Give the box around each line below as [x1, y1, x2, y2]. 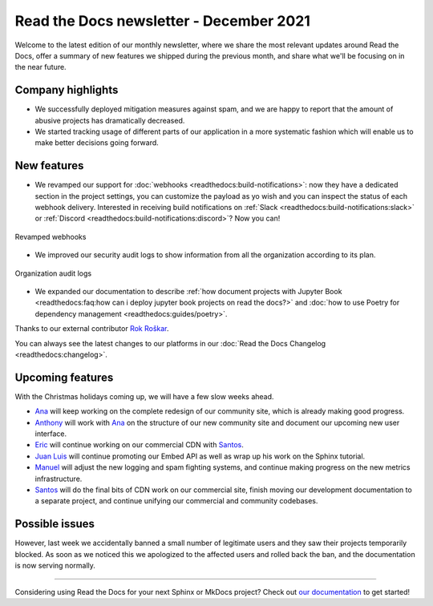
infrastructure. [34, 474, 83, 483]
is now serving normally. [14, 561, 96, 571]
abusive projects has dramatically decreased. [34, 115, 185, 125]
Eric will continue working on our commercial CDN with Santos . [34, 440, 244, 450]
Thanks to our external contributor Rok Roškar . [14, 324, 169, 333]
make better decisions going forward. [34, 138, 160, 147]
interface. [34, 429, 67, 438]
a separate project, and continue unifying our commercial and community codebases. [34, 496, 318, 506]
